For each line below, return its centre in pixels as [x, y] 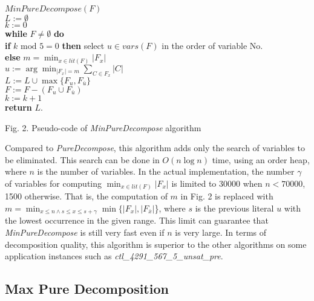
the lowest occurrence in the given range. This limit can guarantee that [137, 220]
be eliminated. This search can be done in [82, 159]
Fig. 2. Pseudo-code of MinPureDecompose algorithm [103, 127]
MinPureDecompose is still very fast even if [85, 232]
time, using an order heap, [261, 159]
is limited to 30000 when [217, 183]
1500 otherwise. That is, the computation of [86, 196]
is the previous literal [234, 208]
